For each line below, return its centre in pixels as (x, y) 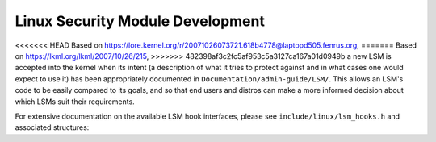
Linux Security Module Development (140, 21)
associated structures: (52, 127)
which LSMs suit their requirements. (75, 102)
